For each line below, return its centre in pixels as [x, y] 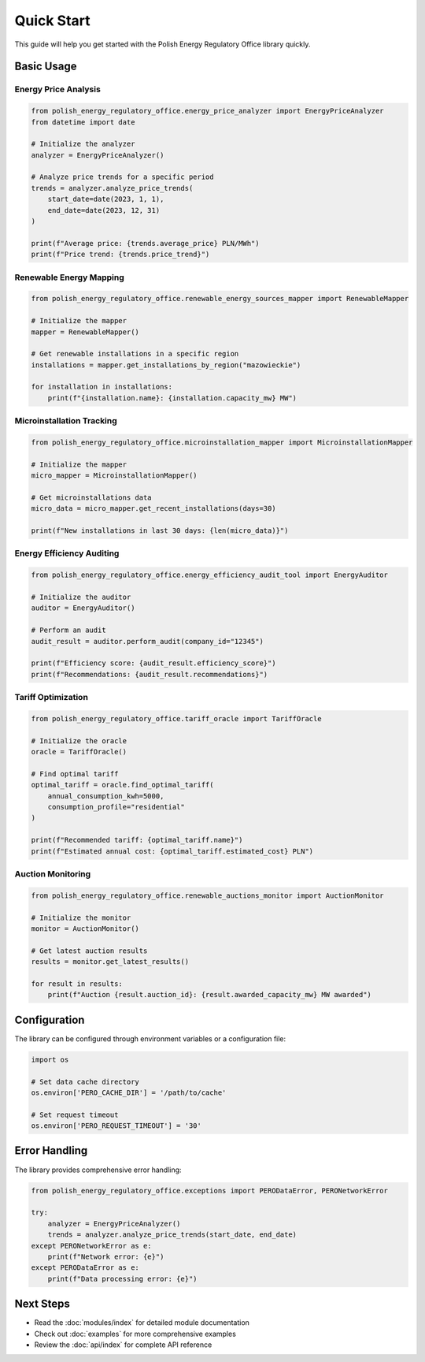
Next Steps [42, 1304]
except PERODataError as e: [85, 1268]
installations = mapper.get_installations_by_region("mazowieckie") [166, 365]
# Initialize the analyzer [83, 144]
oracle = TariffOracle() [79, 752]
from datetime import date [83, 122]
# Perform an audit [68, 630]
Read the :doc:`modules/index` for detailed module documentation [142, 1323]
